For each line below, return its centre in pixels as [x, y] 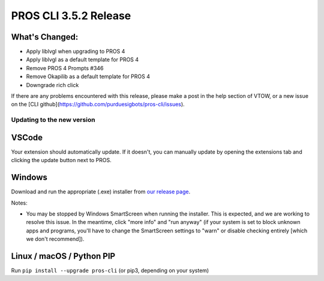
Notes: [19, 203]
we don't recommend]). [55, 239]
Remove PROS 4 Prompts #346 [65, 68]
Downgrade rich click [52, 85]
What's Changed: [45, 37]
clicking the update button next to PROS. [61, 160]
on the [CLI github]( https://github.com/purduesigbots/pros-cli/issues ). [98, 104]
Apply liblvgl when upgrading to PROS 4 [76, 52]
